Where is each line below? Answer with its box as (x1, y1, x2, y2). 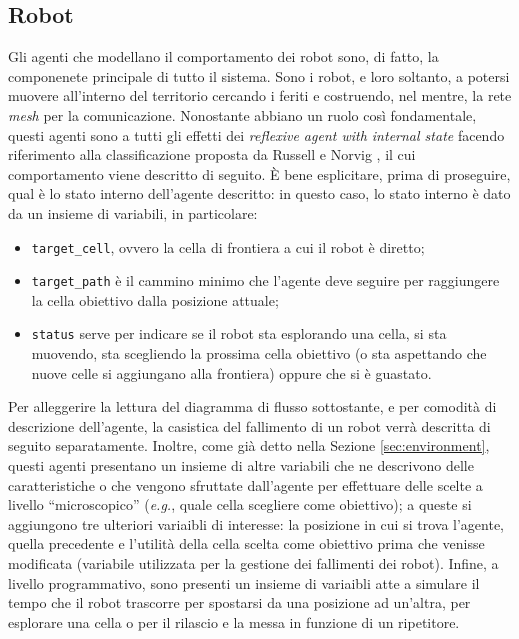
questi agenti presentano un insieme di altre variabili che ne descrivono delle (8, 455, 474, 476)
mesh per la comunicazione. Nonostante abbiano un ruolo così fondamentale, (8, 104, 477, 125)
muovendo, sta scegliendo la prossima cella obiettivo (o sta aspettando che (31, 343, 487, 364)
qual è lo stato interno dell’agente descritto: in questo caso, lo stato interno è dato (8, 183, 511, 204)
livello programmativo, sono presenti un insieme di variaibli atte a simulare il (8, 572, 480, 593)
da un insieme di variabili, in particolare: (8, 202, 258, 223)
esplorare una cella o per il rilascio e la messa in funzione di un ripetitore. (8, 611, 460, 632)
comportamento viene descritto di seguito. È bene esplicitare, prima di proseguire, (8, 163, 511, 184)
